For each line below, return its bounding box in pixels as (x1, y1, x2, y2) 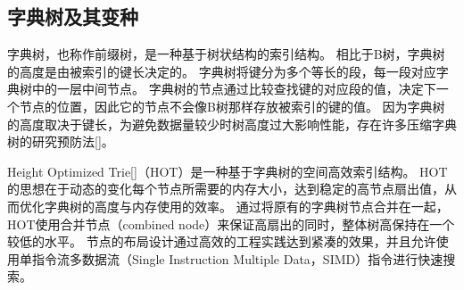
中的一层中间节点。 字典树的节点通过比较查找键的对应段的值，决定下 (31, 79, 436, 98)
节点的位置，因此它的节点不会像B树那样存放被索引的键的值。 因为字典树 (19, 96, 445, 115)
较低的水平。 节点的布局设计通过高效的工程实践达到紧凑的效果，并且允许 (7, 232, 436, 251)
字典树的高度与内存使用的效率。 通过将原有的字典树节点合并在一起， (44, 196, 449, 215)
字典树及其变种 (7, 3, 138, 30)
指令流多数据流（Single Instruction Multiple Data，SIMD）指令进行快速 (31, 249, 443, 268)
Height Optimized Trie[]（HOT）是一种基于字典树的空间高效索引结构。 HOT (7, 162, 448, 180)
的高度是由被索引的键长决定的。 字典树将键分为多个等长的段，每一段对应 (7, 62, 436, 80)
